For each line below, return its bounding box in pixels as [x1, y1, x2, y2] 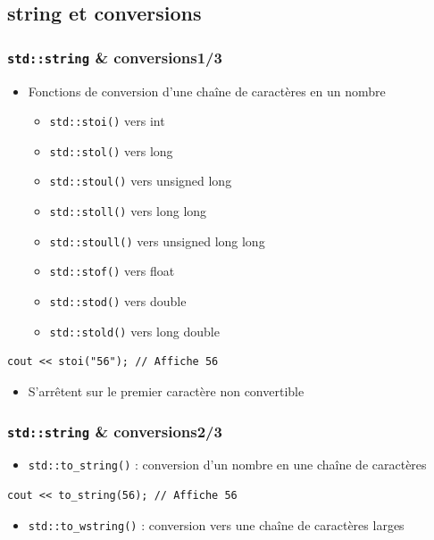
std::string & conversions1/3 [7, 46, 222, 68]
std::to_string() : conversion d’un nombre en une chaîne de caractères [28, 455, 427, 474]
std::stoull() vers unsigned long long [49, 231, 265, 250]
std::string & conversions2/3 [7, 420, 222, 442]
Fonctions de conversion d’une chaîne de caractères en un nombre [28, 81, 386, 100]
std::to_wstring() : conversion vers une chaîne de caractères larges [28, 515, 405, 534]
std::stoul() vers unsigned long [49, 171, 232, 190]
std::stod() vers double [49, 292, 187, 311]
